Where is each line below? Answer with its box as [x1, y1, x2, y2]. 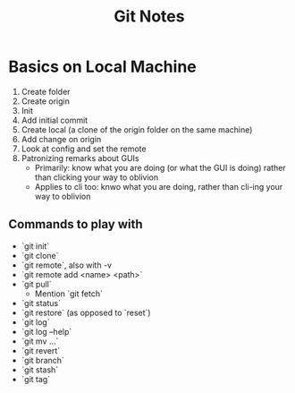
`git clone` [21, 250, 59, 261]
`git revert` [21, 345, 61, 355]
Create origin [21, 96, 71, 107]
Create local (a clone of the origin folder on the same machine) [21, 124, 253, 135]
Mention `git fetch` [34, 288, 104, 299]
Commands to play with [8, 217, 144, 232]
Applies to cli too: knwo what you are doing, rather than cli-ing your [34, 181, 283, 192]
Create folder [21, 86, 71, 97]
